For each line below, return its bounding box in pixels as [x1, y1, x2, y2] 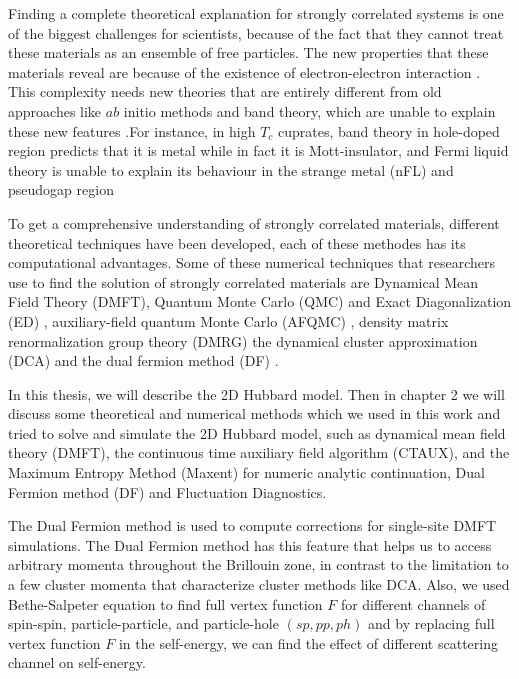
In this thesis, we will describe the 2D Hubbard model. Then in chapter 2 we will [8, 383, 505, 404]
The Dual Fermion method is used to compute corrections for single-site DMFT [8, 515, 497, 536]
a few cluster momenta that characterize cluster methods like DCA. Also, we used [8, 574, 510, 595]
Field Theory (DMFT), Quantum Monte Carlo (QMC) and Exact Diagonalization [8, 291, 512, 312]
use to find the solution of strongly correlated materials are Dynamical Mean [8, 271, 479, 292]
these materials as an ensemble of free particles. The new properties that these [8, 42, 489, 63]
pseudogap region [8, 179, 114, 200]
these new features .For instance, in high [8, 120, 256, 141]
